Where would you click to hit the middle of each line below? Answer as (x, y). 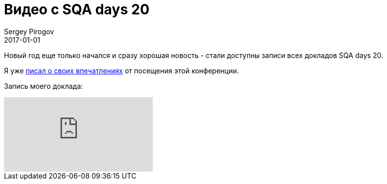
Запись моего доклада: (44, 86)
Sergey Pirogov (29, 31)
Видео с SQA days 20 (77, 9)
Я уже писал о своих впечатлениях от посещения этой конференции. (122, 70)
